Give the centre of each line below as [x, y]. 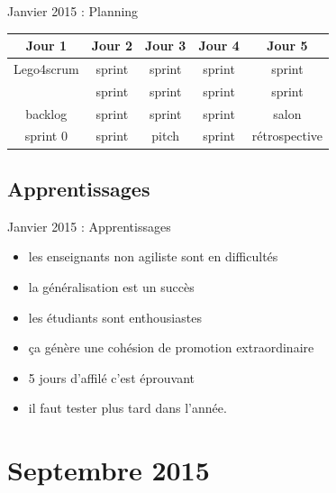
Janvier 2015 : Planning [73, 11]
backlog [46, 113]
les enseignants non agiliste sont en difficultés [153, 256]
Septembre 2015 [109, 470]
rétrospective [287, 136]
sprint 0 [46, 136]
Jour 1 [46, 46]
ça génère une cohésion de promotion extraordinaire [171, 347]
